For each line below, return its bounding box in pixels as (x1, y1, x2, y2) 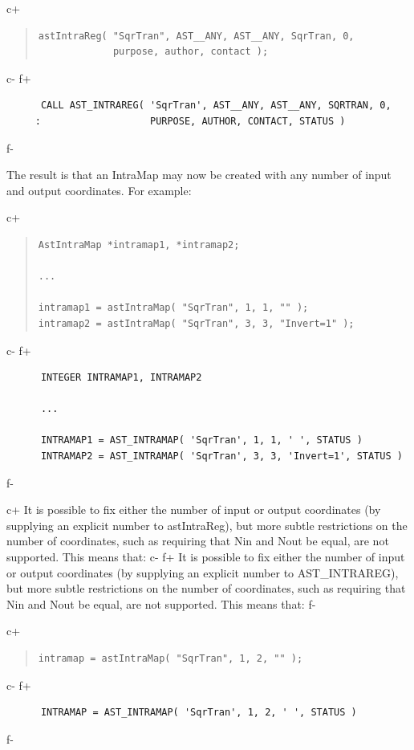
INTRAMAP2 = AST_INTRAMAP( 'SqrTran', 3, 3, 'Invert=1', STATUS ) (40, 450, 403, 463)
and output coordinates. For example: (6, 181, 192, 198)
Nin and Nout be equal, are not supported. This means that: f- (6, 595, 316, 612)
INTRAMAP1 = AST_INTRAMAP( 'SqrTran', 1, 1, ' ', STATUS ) (40, 434, 363, 446)
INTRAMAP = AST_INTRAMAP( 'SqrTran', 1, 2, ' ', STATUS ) (40, 707, 357, 719)
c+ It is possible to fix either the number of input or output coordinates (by (6, 501, 381, 518)
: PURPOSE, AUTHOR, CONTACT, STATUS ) (34, 115, 346, 127)
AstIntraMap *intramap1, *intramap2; (38, 238, 240, 251)
